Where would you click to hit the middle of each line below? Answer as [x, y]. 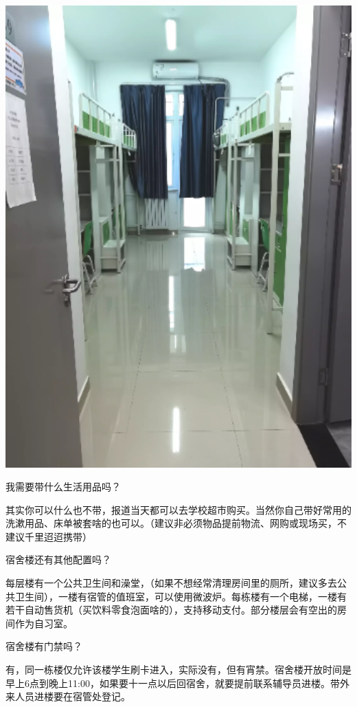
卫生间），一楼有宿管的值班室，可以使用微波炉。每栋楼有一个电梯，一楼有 [181, 596]
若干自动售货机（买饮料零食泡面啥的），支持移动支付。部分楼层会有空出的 [171, 610]
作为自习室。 [44, 623]
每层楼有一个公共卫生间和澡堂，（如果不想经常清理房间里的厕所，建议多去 [171, 583]
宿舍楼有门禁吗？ [44, 646]
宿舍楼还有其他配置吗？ [58, 559]
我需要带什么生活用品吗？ [63, 487]
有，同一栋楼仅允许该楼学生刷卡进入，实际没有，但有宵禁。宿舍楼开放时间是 [178, 670]
